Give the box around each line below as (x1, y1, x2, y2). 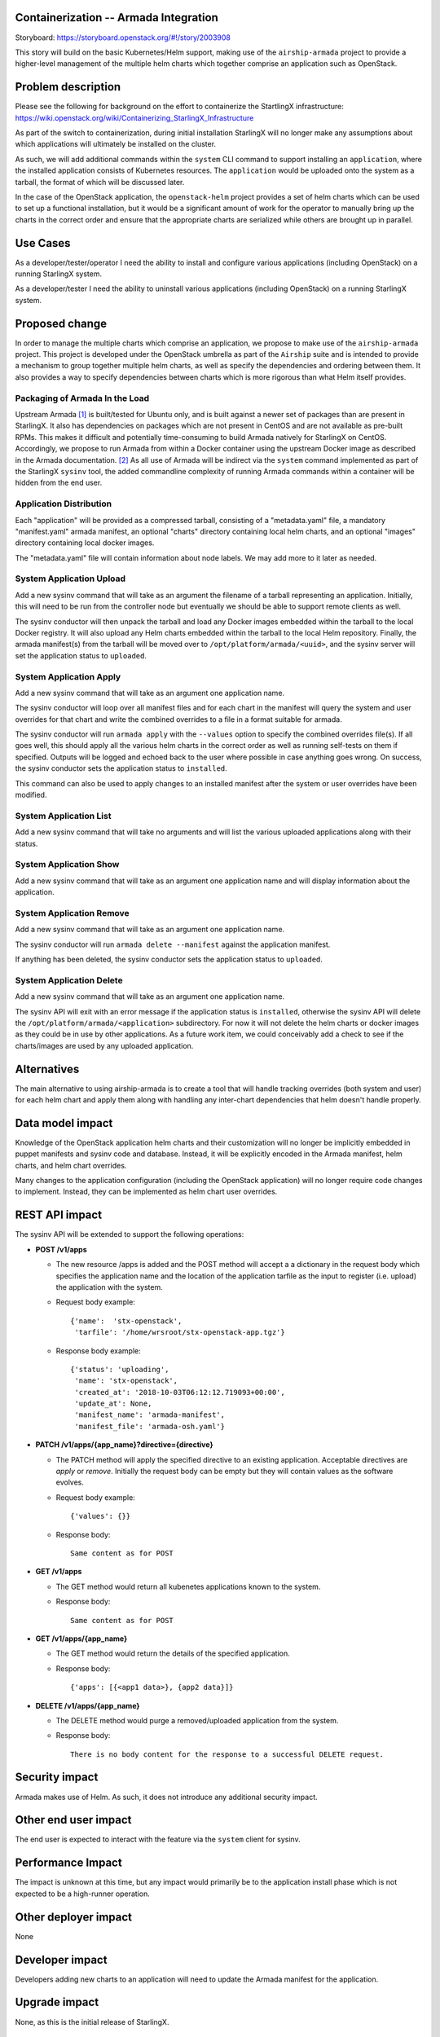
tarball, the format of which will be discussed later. (15, 177, 185, 187)
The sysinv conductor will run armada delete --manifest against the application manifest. (15, 939, 331, 949)
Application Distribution (15, 498, 112, 509)
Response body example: (55, 1345, 142, 1356)
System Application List (15, 810, 112, 821)
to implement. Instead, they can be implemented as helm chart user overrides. (15, 1186, 278, 1197)
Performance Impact (15, 1856, 122, 1870)
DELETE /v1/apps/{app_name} (35, 1700, 140, 1710)
